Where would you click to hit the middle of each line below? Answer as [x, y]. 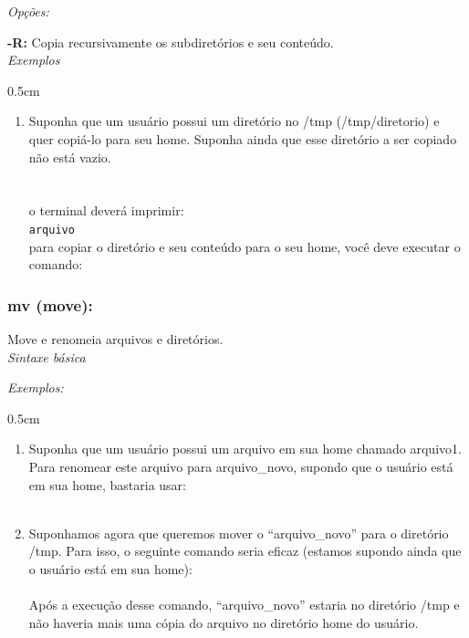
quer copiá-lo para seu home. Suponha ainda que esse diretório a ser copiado [243, 138]
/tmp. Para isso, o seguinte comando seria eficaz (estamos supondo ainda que [245, 551]
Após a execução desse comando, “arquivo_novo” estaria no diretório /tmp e [244, 605]
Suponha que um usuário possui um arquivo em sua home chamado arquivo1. [245, 449]
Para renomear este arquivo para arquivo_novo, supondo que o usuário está [241, 466]
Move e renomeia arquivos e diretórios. [115, 339]
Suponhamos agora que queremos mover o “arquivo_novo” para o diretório [239, 533]
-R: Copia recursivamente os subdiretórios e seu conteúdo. [171, 42]
